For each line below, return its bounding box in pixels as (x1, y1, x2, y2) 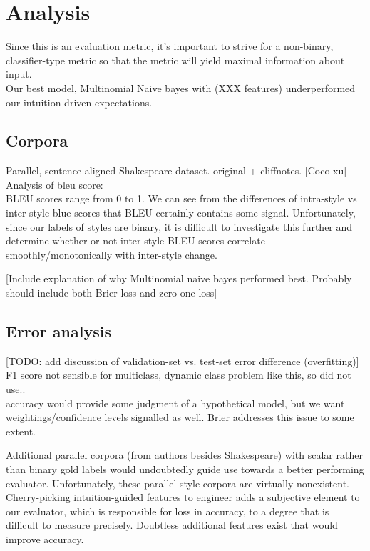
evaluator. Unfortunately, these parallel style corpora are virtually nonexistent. (6, 475, 350, 490)
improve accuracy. (6, 531, 84, 546)
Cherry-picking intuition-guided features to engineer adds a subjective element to (6, 490, 360, 505)
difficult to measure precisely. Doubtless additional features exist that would (6, 517, 338, 532)
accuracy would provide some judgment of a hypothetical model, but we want (6, 395, 345, 410)
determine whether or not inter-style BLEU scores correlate (6, 233, 265, 248)
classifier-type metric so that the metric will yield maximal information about (6, 52, 345, 67)
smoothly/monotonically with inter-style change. (6, 247, 217, 262)
